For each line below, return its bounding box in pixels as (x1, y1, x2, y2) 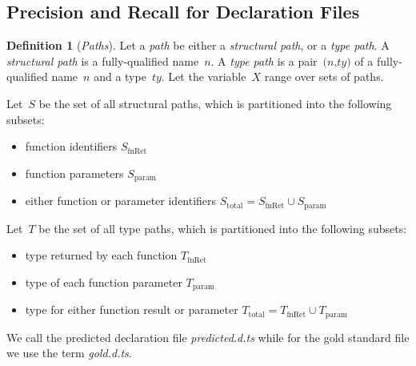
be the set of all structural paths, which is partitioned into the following (38, 95, 392, 111)
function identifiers (25, 138, 118, 155)
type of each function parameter (25, 273, 182, 290)
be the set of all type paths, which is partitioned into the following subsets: (38, 219, 407, 236)
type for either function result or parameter (25, 301, 238, 318)
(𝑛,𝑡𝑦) (322, 56, 351, 68)
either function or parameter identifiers (25, 192, 217, 209)
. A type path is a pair (210, 52, 318, 69)
